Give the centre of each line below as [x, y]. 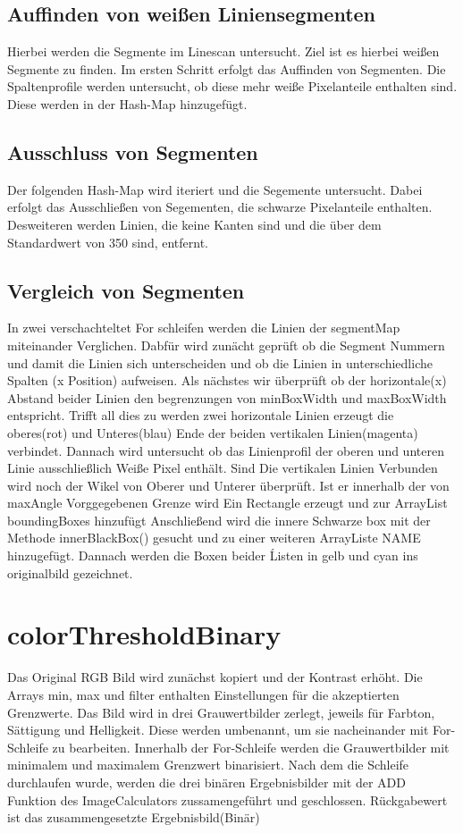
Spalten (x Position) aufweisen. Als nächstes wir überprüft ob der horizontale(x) [227, 380]
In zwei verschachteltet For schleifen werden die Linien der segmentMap [204, 328]
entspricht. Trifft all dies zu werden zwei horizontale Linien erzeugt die [201, 415]
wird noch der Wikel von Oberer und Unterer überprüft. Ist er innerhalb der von [228, 485]
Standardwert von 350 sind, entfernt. [108, 242]
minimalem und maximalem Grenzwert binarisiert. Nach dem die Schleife [208, 765]
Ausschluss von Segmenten [133, 151]
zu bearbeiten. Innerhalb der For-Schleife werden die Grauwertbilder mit [251, 747]
